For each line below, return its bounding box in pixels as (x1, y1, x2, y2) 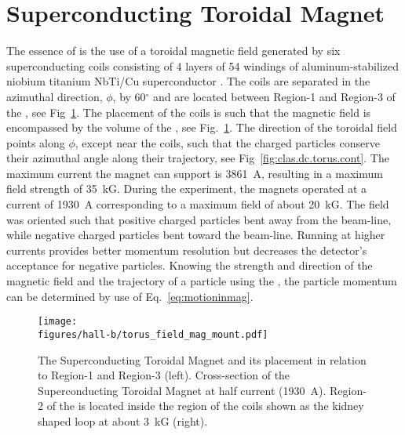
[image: (38, 316, 78, 328)
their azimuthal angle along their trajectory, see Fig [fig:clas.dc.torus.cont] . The (6, 150, 389, 166)
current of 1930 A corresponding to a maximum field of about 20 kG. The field (6, 196, 389, 212)
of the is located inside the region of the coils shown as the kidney (46, 397, 364, 414)
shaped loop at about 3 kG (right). (38, 412, 208, 429)
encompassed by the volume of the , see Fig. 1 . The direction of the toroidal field (6, 119, 397, 136)
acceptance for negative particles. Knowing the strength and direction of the (6, 257, 373, 274)
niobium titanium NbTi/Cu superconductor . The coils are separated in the (6, 73, 370, 89)
